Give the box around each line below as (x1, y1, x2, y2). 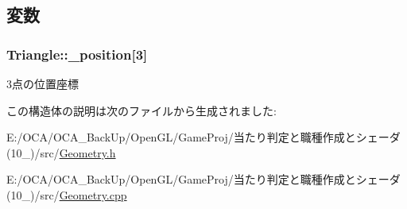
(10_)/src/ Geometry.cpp (6, 186, 127, 203)
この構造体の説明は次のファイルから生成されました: (6, 102, 277, 118)
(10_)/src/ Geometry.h (6, 144, 116, 161)
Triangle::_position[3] (6, 44, 148, 64)
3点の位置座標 (6, 75, 79, 91)
